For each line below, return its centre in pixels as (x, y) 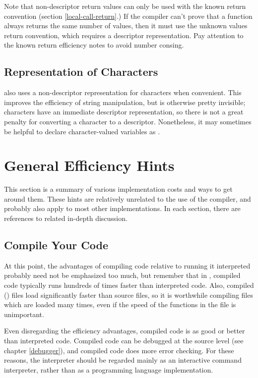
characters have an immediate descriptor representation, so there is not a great (124, 112)
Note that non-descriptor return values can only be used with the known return (125, 6)
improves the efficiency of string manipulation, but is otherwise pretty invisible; (125, 102)
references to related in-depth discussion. (66, 218)
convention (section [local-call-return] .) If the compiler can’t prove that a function (128, 16)
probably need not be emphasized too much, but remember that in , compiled (122, 275)
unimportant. (24, 314)
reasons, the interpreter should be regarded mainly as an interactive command (123, 360)
